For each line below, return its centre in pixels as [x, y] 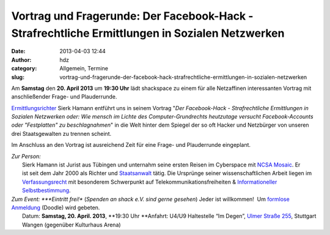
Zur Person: [26, 156]
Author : [21, 60]
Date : [18, 51]
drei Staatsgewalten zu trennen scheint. [61, 133]
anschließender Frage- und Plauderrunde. [64, 97]
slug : [18, 77]
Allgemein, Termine [84, 69]
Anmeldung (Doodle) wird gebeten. [56, 207]
